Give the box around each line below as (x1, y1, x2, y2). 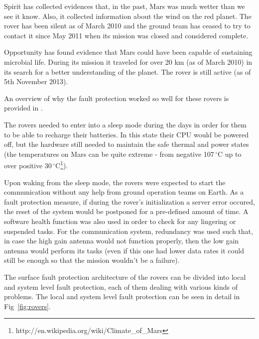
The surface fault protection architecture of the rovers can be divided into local (4, 271, 246, 282)
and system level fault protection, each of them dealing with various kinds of (4, 281, 238, 292)
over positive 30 (4, 160, 52, 170)
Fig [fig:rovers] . (4, 301, 51, 311)
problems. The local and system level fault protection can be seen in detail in (4, 291, 240, 302)
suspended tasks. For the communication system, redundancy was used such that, (4, 226, 253, 236)
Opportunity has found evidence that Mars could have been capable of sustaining (4, 47, 253, 57)
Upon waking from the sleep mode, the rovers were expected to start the (4, 177, 226, 187)
